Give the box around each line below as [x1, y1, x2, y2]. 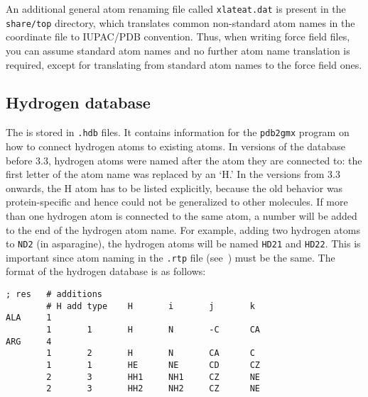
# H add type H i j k [46, 301, 255, 311]
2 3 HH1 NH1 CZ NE [46, 371, 260, 382]
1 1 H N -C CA [46, 324, 260, 335]
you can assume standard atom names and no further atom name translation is [6, 43, 350, 57]
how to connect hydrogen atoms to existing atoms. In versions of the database [6, 138, 346, 153]
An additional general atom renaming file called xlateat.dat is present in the [6, 1, 346, 16]
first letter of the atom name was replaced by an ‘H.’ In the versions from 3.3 [6, 167, 341, 181]
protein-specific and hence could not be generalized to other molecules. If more [6, 194, 348, 209]
